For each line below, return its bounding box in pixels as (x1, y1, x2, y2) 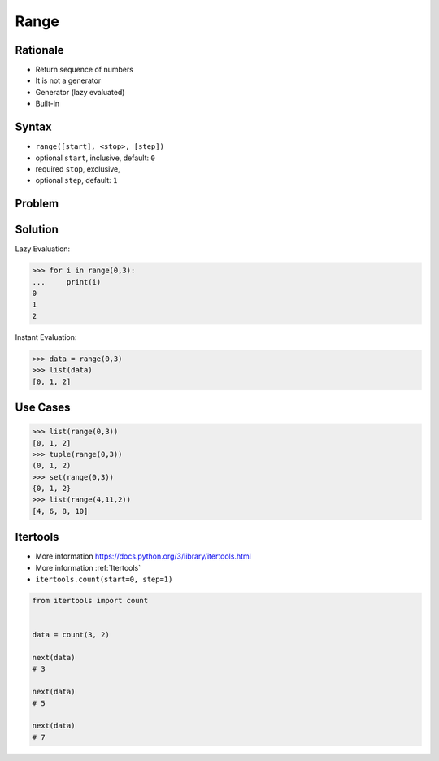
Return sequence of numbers (35, 65, 134, 75)
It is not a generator (35, 76, 102, 85)
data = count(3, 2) (32, 630, 110, 640)
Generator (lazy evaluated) (35, 87, 125, 97)
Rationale (15, 43, 64, 57)
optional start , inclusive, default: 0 (35, 153, 156, 163)
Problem (15, 197, 59, 211)
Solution (15, 223, 59, 237)
